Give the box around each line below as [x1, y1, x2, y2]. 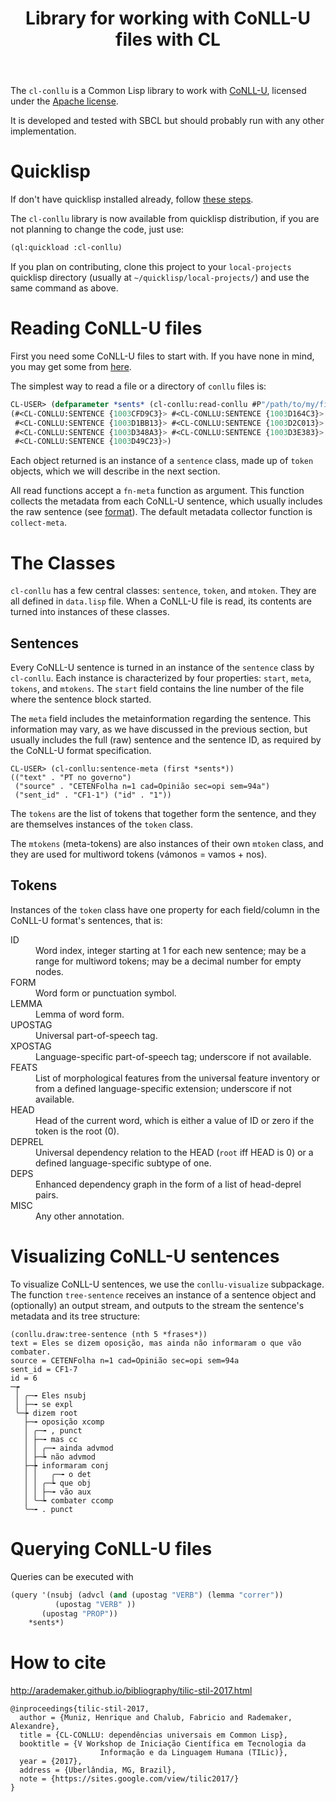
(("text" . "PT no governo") [10, 773, 132, 783]
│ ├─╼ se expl [14, 1399, 74, 1409]
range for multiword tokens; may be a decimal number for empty [35, 955, 302, 967]
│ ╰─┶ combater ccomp [23, 1495, 114, 1506]
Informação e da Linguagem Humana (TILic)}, [99, 1748, 288, 1758]
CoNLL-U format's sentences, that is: [10, 914, 163, 926]
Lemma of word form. [35, 1008, 125, 1020]
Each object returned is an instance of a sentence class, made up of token [10, 455, 314, 467]
